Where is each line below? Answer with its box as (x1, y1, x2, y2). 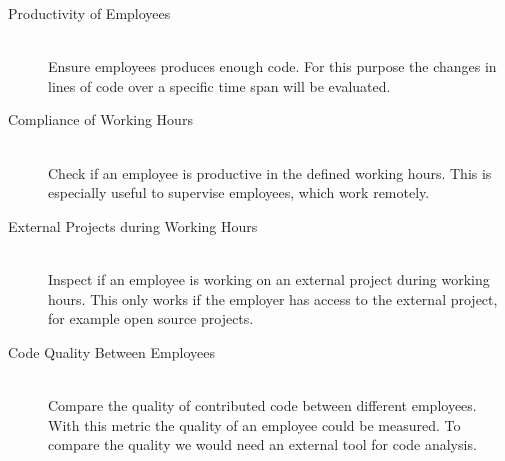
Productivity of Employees (8, 3, 171, 23)
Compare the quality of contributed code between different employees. (48, 394, 477, 415)
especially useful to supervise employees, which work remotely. (48, 182, 430, 203)
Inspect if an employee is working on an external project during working (48, 268, 490, 289)
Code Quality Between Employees (8, 341, 215, 362)
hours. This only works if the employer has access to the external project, (48, 288, 498, 309)
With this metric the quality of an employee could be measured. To (48, 414, 461, 435)
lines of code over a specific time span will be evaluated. (48, 75, 391, 96)
